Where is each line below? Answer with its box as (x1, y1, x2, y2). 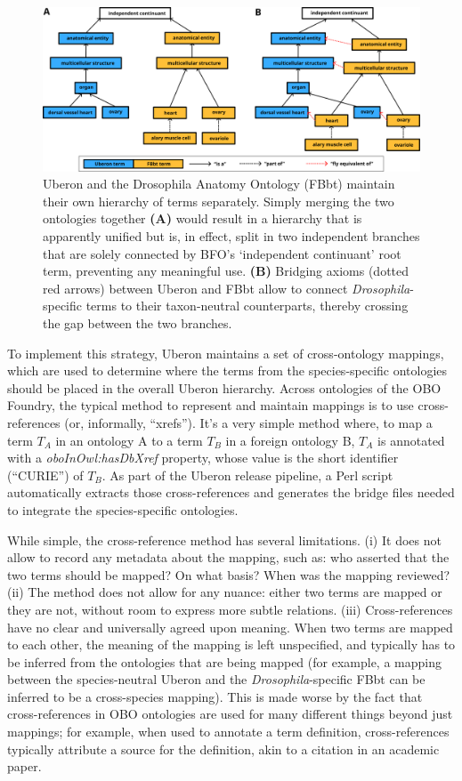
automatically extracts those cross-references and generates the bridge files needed (7, 483, 455, 502)
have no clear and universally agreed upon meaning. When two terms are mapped (7, 617, 453, 636)
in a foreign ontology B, (225, 431, 355, 449)
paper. (7, 757, 42, 776)
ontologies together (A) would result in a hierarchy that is (43, 209, 362, 228)
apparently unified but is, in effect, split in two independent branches (43, 227, 420, 246)
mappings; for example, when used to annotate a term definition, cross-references (7, 722, 450, 741)
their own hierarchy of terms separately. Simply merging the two (43, 191, 394, 210)
